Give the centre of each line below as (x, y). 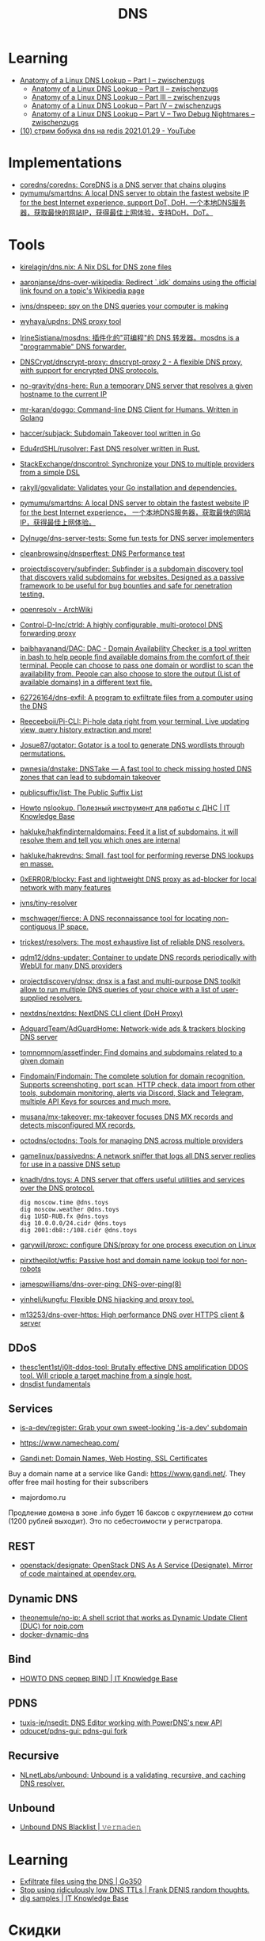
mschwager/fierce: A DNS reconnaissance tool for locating (115, 918)
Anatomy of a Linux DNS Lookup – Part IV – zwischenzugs (126, 105)
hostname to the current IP (63, 394)
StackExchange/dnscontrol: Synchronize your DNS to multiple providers (137, 463)
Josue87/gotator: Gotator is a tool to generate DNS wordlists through (132, 744)
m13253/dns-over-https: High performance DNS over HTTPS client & (132, 1315)
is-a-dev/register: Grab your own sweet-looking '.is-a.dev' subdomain (133, 1428)
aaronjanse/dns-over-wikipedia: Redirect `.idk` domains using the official (138, 282)
